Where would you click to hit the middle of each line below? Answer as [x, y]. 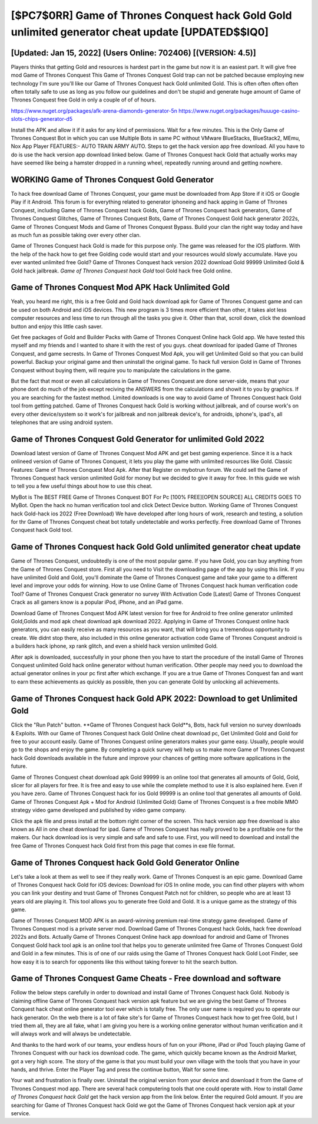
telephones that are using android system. [62, 422]
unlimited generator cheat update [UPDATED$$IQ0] [140, 32]
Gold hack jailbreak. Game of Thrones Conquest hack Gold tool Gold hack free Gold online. [122, 271]
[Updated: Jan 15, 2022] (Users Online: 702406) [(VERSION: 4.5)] [133, 53]
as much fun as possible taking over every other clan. [76, 235]
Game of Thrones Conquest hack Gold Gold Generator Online [125, 862]
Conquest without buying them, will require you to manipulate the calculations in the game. [121, 370]
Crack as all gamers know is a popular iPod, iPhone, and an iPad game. [97, 602]
